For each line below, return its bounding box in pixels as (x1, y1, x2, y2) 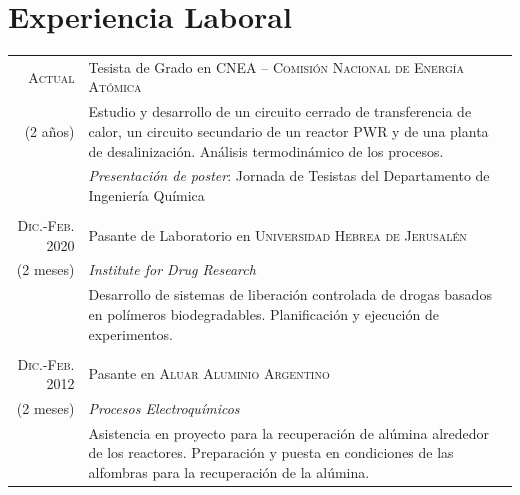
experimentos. (88, 323, 174, 344)
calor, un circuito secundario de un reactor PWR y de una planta (88, 120, 489, 141)
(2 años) (24, 120, 75, 141)
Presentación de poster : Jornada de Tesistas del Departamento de (88, 165, 490, 186)
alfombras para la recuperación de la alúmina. (88, 462, 370, 483)
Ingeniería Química (88, 184, 205, 205)
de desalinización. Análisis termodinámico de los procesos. (88, 140, 444, 161)
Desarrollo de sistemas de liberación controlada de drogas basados (88, 284, 492, 305)
